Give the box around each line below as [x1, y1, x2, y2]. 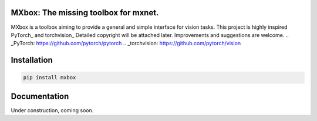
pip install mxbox [23, 74, 76, 81]
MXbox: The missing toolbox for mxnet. [11, 8, 159, 18]
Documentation [11, 91, 69, 101]
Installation [11, 55, 53, 65]
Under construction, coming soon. [11, 106, 94, 114]
